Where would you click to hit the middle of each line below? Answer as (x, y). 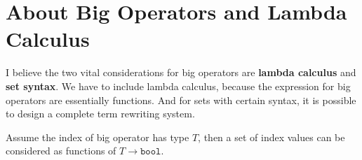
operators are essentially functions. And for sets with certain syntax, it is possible (181, 100)
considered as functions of (61, 151)
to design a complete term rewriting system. (100, 114)
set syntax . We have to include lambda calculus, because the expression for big (178, 86)
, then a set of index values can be (271, 137)
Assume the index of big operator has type (98, 137)
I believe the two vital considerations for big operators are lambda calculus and (181, 72)
